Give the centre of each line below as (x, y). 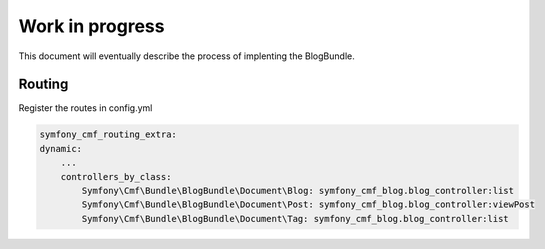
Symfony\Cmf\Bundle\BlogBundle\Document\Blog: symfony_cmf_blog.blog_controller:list (298, 190)
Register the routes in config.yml (85, 108)
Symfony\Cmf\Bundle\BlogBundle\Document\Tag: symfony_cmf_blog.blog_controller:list (295, 218)
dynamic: (61, 148)
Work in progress (91, 26)
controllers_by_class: (116, 176)
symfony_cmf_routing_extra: (108, 134)
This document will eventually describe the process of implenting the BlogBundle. (186, 56)
